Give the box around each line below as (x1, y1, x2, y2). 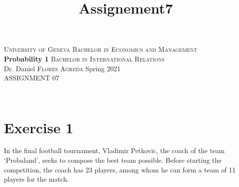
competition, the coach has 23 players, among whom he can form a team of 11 (4, 164, 236, 174)
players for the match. (4, 174, 69, 184)
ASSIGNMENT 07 (4, 73, 60, 83)
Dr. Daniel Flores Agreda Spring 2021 (4, 63, 120, 73)
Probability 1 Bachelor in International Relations (4, 53, 165, 63)
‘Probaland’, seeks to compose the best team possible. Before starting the (4, 155, 222, 165)
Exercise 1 (4, 117, 74, 137)
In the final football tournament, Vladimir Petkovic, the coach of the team (4, 145, 225, 156)
